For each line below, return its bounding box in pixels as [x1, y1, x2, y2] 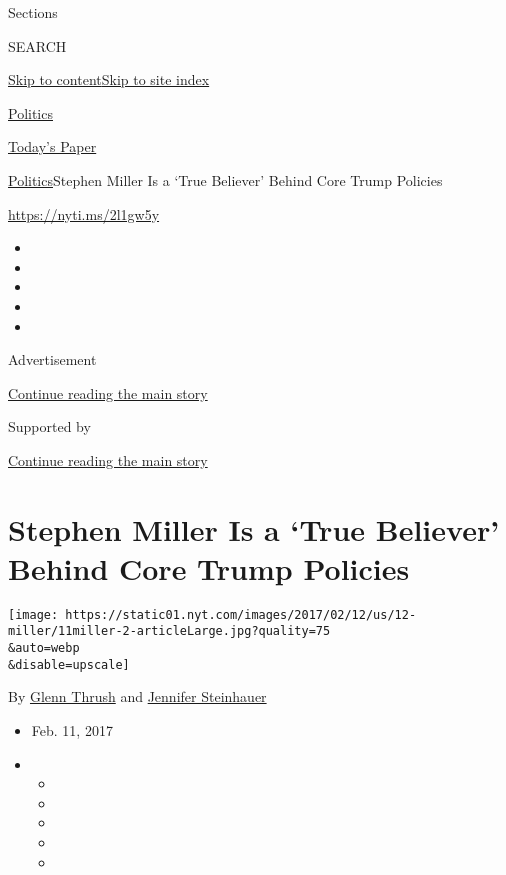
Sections [8, 2, 58, 22]
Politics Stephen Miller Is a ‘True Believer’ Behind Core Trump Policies [8, 169, 443, 190]
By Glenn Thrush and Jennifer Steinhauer [8, 686, 267, 707]
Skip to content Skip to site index [8, 69, 210, 90]
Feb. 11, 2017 [31, 720, 113, 741]
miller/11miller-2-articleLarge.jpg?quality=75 [8, 624, 331, 639]
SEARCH [8, 35, 67, 56]
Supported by [8, 416, 91, 437]
